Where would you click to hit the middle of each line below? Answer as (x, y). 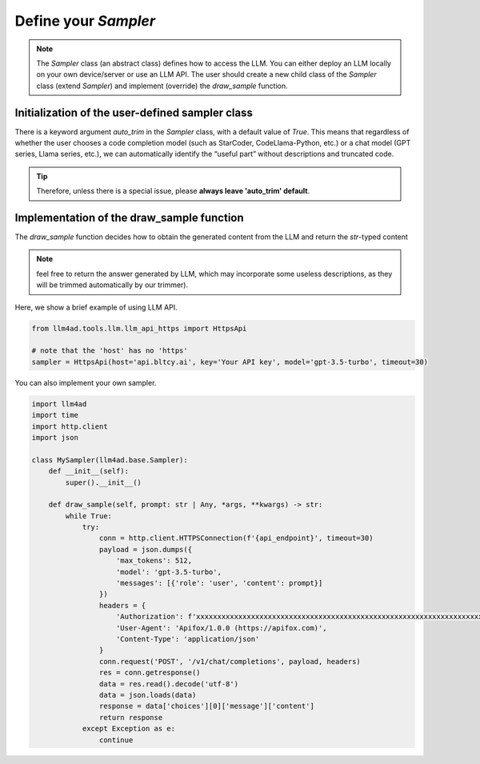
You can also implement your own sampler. (86, 382)
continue (116, 740)
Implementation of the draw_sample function (129, 218)
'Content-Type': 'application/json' (188, 639)
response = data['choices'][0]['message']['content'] (207, 706)
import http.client (70, 426)
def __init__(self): (89, 471)
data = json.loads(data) (148, 695)
